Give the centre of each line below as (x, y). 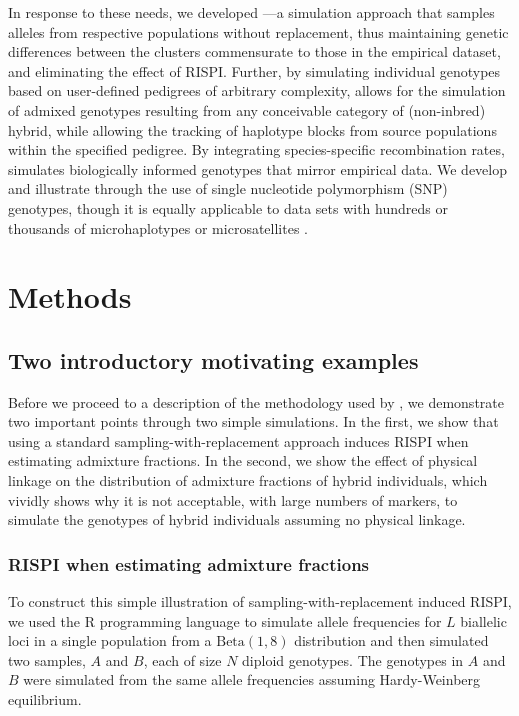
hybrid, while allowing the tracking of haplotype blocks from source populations (252, 129)
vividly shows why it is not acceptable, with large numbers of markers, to (233, 499)
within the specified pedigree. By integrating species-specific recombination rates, (256, 149)
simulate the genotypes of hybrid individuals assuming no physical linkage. (237, 519)
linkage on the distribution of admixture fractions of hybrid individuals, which (248, 480)
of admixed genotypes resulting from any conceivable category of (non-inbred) (247, 109)
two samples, (47, 659)
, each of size (182, 659)
